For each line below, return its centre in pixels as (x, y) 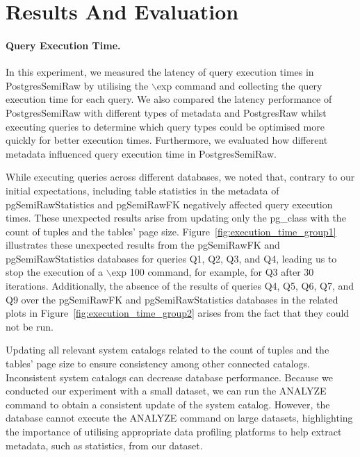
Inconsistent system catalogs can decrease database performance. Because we (169, 377)
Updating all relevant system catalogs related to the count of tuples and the (167, 350)
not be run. (30, 326)
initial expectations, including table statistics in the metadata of (142, 190)
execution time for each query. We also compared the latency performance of (169, 99)
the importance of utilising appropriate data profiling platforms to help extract (174, 432)
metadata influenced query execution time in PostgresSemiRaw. (141, 153)
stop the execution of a (55, 272)
